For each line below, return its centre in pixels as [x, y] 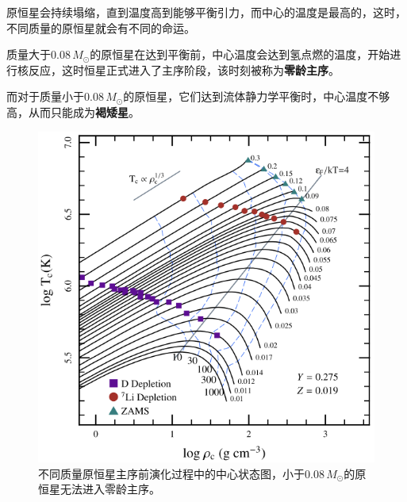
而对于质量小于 [45, 96]
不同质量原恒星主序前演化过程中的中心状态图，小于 [171, 473]
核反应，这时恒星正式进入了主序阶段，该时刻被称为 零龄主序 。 [178, 69]
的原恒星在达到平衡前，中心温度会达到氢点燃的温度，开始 [240, 54]
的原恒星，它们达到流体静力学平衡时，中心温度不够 [257, 96]
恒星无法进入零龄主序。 [99, 489]
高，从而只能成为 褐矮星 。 [73, 111]
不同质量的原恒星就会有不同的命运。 [101, 27]
